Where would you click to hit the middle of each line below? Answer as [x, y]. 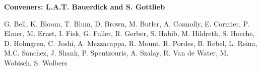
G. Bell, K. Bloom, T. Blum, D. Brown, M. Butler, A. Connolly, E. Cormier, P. [127, 23]
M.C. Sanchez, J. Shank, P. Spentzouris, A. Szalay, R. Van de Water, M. [116, 53]
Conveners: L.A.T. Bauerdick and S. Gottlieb [85, 6]
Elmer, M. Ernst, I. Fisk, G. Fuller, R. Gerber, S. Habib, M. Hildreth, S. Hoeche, [129, 33]
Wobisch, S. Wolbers [36, 62]
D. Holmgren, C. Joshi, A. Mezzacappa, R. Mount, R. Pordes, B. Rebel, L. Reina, [131, 43]
